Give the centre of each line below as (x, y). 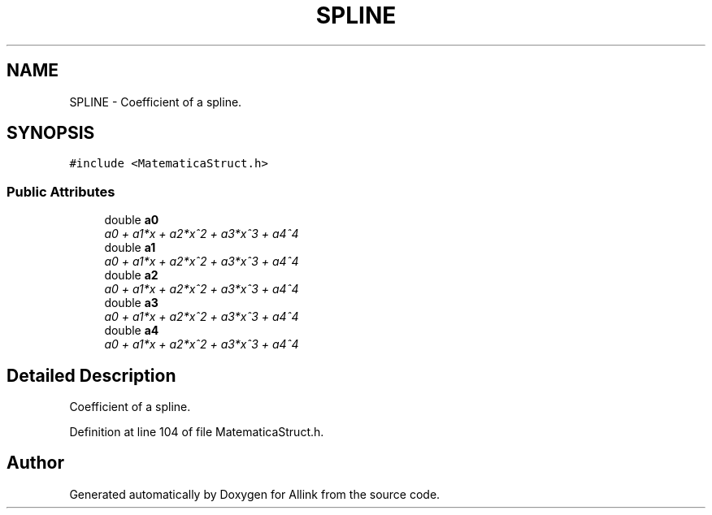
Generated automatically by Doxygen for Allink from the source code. (255, 494)
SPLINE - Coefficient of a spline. (156, 102)
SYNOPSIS (51, 133)
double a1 (130, 248)
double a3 (131, 303)
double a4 (132, 331)
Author (35, 463)
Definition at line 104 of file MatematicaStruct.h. (197, 432)
